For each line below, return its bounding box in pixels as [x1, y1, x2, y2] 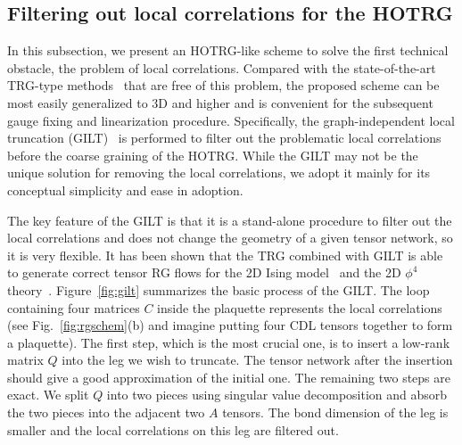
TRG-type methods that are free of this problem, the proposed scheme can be [7, 76, 440, 95]
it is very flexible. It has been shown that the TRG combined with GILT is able [7, 245, 443, 264]
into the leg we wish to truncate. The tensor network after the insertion [62, 350, 453, 369]
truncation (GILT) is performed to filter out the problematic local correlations [7, 128, 441, 147]
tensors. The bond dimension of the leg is [222, 403, 449, 422]
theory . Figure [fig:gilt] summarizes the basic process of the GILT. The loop [7, 280, 430, 299]
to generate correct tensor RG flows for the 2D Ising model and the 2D [7, 263, 401, 282]
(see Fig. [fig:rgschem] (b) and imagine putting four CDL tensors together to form [7, 316, 453, 334]
